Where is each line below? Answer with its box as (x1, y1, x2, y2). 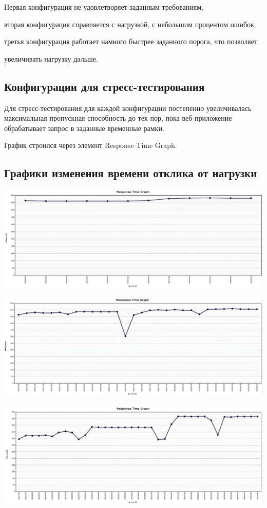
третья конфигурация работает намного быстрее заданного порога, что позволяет (4, 36, 258, 47)
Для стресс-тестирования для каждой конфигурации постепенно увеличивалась (4, 102, 252, 113)
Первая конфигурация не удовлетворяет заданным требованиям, (4, 2, 203, 12)
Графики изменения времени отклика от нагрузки (4, 165, 257, 181)
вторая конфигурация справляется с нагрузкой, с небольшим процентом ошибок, (4, 18, 256, 29)
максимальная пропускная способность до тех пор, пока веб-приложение (4, 112, 232, 123)
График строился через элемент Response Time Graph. (4, 140, 177, 150)
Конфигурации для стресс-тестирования (4, 78, 205, 94)
